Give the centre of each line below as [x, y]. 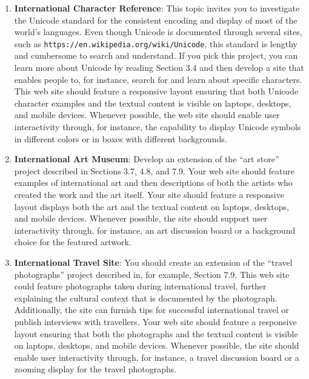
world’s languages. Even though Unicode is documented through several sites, [158, 32]
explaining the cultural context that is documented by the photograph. [146, 298]
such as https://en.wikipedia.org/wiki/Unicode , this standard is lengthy [156, 43]
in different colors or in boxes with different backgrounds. [121, 138]
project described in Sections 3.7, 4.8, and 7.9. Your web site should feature [154, 170]
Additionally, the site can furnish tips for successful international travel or [151, 310]
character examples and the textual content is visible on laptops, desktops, [153, 103]
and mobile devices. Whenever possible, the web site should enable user [147, 115]
